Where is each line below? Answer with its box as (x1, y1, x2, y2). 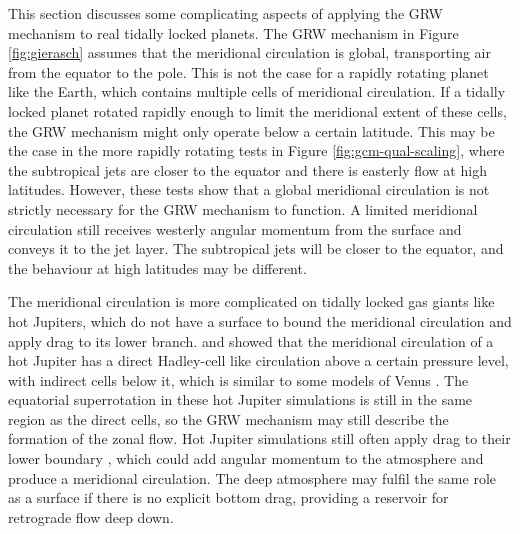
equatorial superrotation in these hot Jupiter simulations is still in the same (8, 389, 473, 410)
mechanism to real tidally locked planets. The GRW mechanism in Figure (8, 22, 459, 43)
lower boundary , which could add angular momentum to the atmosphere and (8, 448, 484, 469)
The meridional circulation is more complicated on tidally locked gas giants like (8, 291, 495, 312)
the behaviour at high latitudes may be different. (8, 257, 307, 278)
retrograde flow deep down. (8, 506, 174, 527)
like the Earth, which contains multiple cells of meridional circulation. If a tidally (8, 81, 506, 102)
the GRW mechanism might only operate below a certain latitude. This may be (8, 120, 495, 141)
